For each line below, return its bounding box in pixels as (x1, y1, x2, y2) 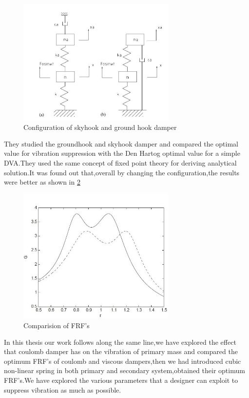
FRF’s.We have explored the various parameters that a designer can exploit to (4, 375, 238, 385)
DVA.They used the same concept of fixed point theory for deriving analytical (4, 158, 237, 168)
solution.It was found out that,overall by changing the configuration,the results (4, 167, 240, 177)
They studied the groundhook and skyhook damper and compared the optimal (4, 138, 238, 148)
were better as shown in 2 (4, 177, 80, 187)
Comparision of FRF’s (23, 320, 90, 330)
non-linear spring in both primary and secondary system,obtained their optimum (4, 365, 245, 376)
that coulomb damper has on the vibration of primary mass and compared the (4, 346, 238, 356)
